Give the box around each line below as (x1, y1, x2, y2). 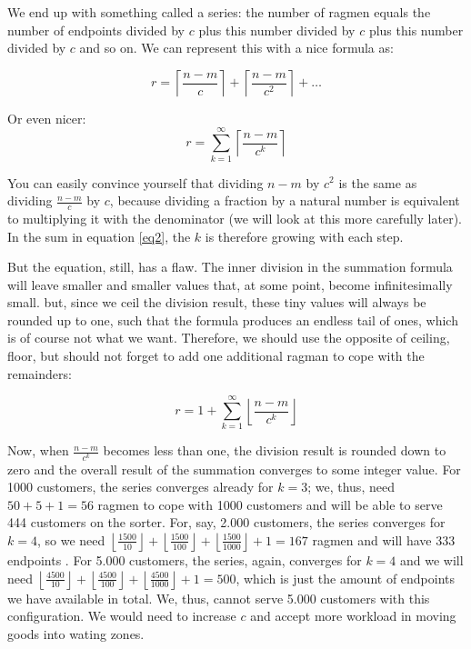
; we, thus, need (307, 477, 395, 496)
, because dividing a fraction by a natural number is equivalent (109, 191, 460, 210)
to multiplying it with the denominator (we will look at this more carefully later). (7, 208, 462, 227)
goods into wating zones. (7, 624, 145, 643)
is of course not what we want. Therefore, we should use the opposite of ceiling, (7, 328, 450, 347)
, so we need (36, 530, 105, 549)
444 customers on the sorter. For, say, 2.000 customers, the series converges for (7, 513, 446, 532)
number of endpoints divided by (7, 20, 185, 39)
